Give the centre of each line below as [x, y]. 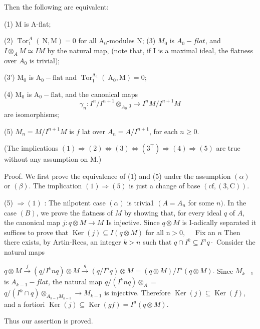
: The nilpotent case [75, 203]
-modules [121, 40]
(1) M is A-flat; [28, 23]
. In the [235, 203]
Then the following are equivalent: [56, 7]
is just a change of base [165, 186]
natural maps [25, 252]
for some [201, 203]
